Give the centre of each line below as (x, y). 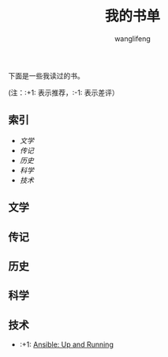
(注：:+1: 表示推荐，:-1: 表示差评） (64, 93)
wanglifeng (133, 38)
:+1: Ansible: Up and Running (67, 344)
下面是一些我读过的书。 (46, 75)
